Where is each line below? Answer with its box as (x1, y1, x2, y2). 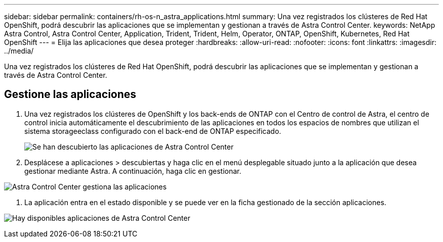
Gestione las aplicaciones (4, 88, 137, 101)
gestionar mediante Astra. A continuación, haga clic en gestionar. (24, 166, 241, 175)
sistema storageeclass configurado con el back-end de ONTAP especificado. (24, 126, 281, 135)
